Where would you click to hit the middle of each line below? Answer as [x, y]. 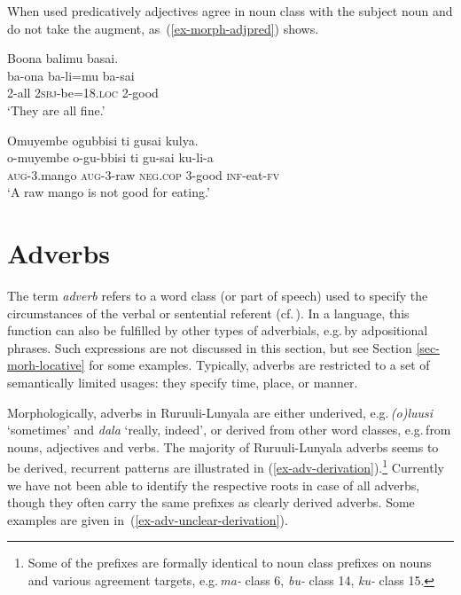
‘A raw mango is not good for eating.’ [109, 192]
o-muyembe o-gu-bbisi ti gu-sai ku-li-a [110, 157]
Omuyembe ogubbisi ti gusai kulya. [103, 140]
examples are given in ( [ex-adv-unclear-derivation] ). [148, 519]
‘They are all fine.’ [56, 110]
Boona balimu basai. [63, 58]
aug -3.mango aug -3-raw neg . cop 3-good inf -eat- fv [144, 174]
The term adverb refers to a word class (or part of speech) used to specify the [218, 296]
